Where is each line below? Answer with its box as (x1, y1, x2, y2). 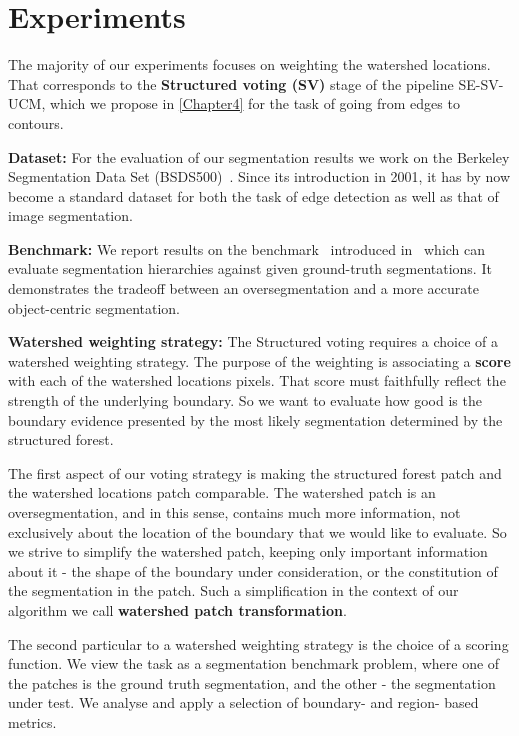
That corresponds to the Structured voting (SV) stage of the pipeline (8, 73, 454, 94)
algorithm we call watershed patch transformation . (8, 599, 347, 620)
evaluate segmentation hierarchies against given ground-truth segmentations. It (8, 258, 492, 279)
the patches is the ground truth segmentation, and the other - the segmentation (8, 672, 496, 693)
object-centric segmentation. (8, 297, 180, 318)
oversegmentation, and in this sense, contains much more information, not (8, 502, 461, 522)
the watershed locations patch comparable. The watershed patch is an (8, 482, 436, 503)
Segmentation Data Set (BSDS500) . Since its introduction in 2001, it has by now (8, 166, 511, 187)
